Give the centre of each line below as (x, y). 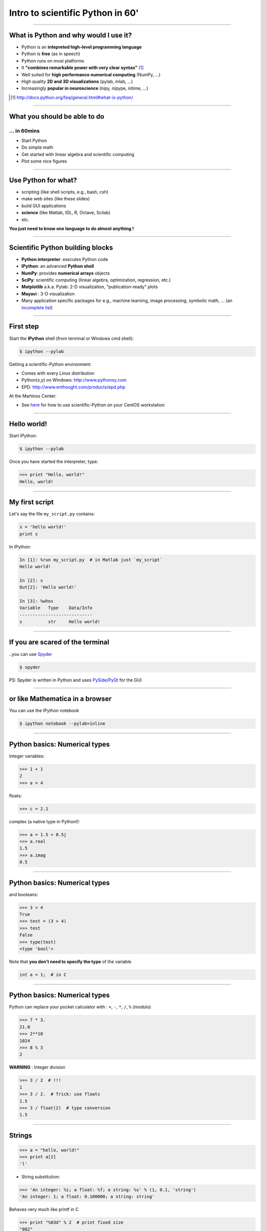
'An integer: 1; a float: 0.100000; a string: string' (87, 1197)
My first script (31, 502)
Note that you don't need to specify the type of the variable (70, 962)
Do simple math (37, 147)
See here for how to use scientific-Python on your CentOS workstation (93, 405)
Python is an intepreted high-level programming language (82, 47)
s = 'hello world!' (43, 527)
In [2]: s (31, 580)
